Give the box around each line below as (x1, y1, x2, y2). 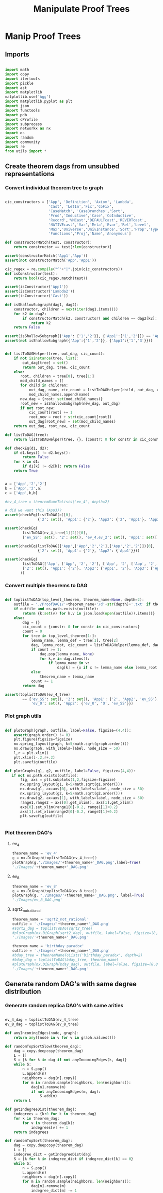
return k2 (31, 320, 51, 325)
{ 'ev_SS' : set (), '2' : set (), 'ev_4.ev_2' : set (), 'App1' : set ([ (22, 535, 158, 540)
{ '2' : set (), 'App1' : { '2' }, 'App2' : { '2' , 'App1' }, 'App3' (37, 517, 162, 522)
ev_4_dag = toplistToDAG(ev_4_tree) (5, 1017, 79, 1022)
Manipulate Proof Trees (33, 3, 130, 15)
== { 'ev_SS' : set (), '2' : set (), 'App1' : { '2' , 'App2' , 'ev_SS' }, (22, 697, 160, 702)
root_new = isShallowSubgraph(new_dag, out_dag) (20, 401, 120, 406)
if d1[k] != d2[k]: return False (22, 464, 90, 469)
